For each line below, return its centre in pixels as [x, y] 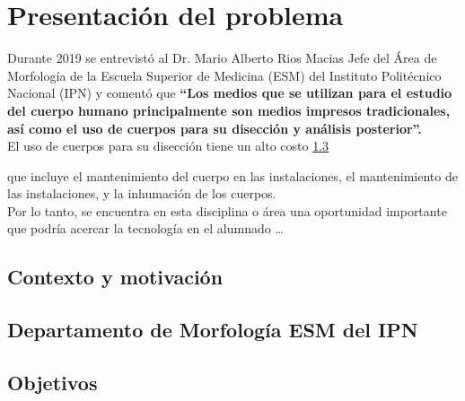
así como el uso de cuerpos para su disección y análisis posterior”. [215, 128]
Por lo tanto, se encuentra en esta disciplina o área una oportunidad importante [227, 210]
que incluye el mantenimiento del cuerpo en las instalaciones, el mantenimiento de [232, 175]
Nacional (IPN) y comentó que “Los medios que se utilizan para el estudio [230, 93]
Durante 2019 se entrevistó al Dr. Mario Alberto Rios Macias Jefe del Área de [222, 58]
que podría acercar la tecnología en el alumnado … [145, 228]
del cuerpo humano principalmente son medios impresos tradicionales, [229, 110]
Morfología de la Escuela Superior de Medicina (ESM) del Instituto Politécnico [224, 75]
